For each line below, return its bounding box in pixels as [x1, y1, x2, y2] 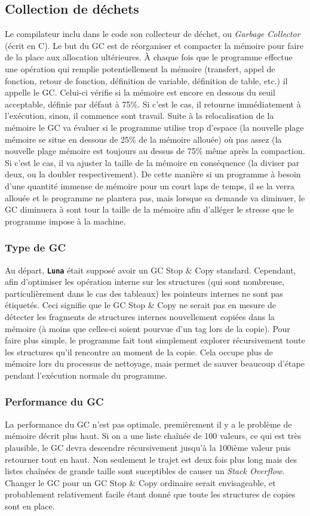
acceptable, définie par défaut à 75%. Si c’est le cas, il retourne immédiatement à [5, 97, 301, 110]
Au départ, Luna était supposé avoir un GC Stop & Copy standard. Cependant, [5, 263, 296, 276]
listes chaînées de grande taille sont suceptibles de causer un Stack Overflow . [5, 465, 285, 477]
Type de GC [5, 240, 66, 255]
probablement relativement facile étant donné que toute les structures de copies [5, 488, 296, 500]
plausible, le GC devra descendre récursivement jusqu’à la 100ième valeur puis [5, 441, 291, 453]
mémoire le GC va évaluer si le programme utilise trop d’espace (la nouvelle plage [5, 121, 304, 133]
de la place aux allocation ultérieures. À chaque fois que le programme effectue [5, 51, 293, 63]
